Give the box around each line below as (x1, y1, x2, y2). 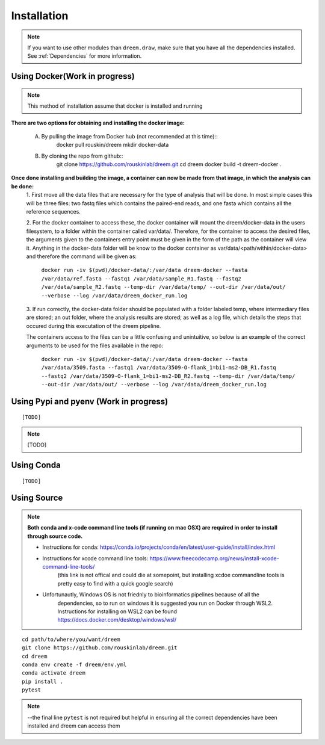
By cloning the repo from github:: (41, 152, 123, 159)
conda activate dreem (22, 670, 85, 676)
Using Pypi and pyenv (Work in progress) (11, 396, 169, 406)
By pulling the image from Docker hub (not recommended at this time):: (41, 132, 218, 140)
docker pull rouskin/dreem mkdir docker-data (56, 141, 169, 149)
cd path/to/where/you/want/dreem (22, 635, 120, 643)
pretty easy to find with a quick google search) (57, 580, 174, 587)
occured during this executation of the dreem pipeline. (26, 322, 161, 329)
